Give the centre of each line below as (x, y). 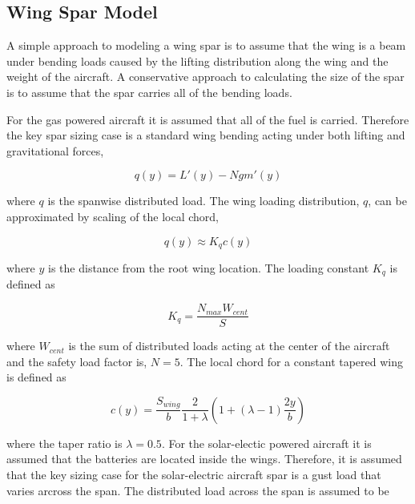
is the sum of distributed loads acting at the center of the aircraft (229, 346)
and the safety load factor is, (77, 361)
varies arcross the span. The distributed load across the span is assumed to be (198, 490)
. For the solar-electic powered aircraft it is (266, 443)
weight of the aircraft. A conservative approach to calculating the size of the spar (205, 77)
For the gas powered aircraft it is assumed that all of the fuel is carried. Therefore (208, 119)
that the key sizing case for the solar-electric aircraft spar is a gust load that (194, 475)
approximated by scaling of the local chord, (113, 216)
